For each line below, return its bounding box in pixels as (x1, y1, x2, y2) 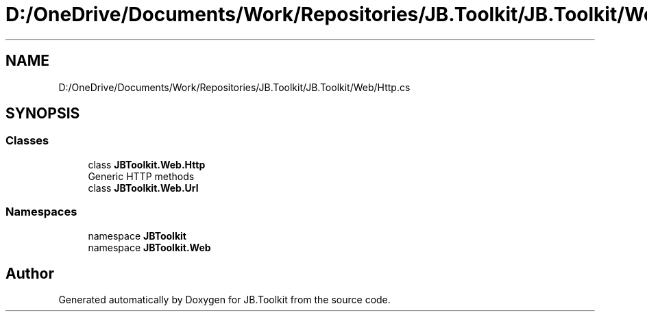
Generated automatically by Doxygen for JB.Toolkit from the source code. (58, 294, 391, 306)
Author (5, 264, 54, 282)
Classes (5, 134, 49, 148)
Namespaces (5, 205, 77, 219)
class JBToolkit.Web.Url (88, 181, 199, 194)
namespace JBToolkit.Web (88, 241, 211, 253)
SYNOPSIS (5, 105, 80, 123)
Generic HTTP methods (88, 170, 195, 182)
